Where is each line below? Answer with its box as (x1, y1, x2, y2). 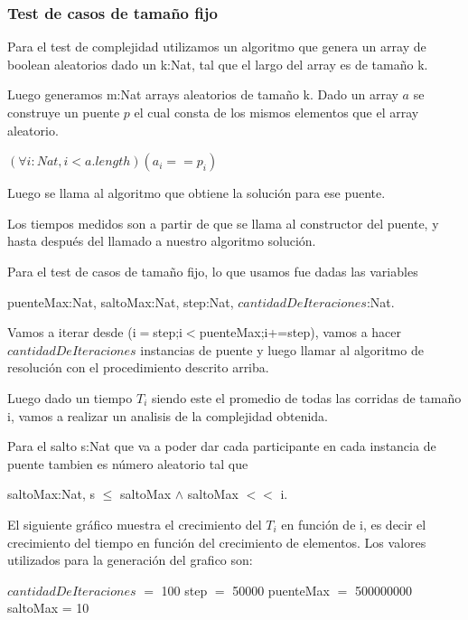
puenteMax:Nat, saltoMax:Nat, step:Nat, (7, 292, 234, 311)
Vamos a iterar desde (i (7, 323, 136, 342)
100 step (161, 580, 208, 599)
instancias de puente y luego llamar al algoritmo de (140, 340, 424, 359)
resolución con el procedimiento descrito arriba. (7, 358, 269, 377)
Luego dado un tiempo (7, 388, 133, 407)
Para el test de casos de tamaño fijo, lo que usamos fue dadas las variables (7, 261, 418, 280)
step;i (153, 323, 183, 342)
